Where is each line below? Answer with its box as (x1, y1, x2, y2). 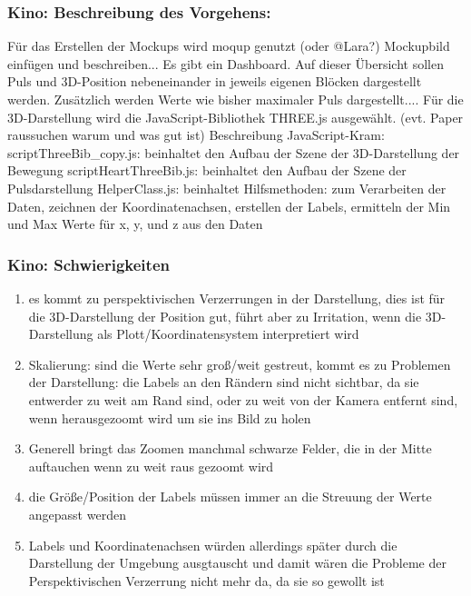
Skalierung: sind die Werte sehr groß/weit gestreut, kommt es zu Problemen (28, 354, 451, 373)
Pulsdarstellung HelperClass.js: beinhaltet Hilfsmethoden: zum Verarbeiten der (7, 178, 446, 197)
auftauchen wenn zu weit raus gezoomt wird (28, 456, 274, 475)
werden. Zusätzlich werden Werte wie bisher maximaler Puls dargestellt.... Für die (7, 90, 464, 108)
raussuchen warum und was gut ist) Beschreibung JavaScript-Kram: (7, 125, 385, 144)
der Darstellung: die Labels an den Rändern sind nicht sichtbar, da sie (28, 372, 419, 392)
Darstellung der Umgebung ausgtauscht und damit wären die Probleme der (28, 553, 446, 572)
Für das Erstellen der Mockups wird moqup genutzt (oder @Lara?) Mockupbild (7, 36, 450, 55)
